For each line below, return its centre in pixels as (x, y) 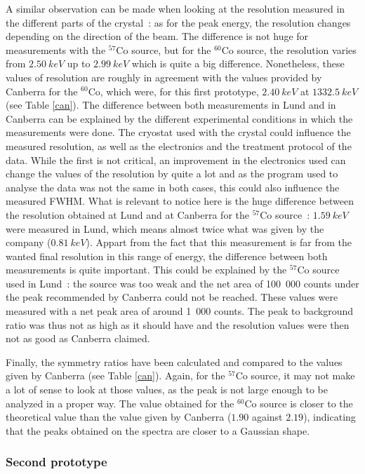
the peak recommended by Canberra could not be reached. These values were (172, 297)
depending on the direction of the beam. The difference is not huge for (157, 36)
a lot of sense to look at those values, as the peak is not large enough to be (167, 390)
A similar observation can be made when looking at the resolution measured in (175, 8)
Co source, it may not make (295, 375)
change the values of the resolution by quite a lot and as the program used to (172, 174)
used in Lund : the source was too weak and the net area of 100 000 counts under (182, 283)
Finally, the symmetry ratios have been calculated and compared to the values (174, 361)
